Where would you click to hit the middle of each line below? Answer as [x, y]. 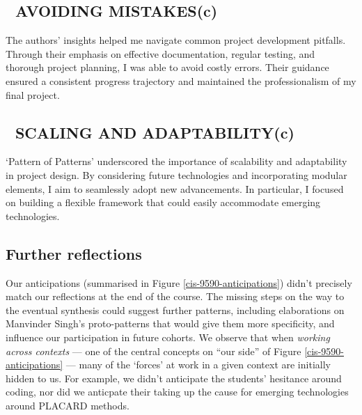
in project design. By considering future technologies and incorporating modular [176, 174]
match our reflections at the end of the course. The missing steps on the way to [175, 296]
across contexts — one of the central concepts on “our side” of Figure [154, 351]
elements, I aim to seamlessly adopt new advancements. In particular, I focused [175, 188]
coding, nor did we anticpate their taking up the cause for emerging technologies [177, 392]
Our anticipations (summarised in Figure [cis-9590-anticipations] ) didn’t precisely [179, 282]
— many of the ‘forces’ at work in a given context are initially [198, 365]
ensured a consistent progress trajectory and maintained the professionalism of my [181, 80]
